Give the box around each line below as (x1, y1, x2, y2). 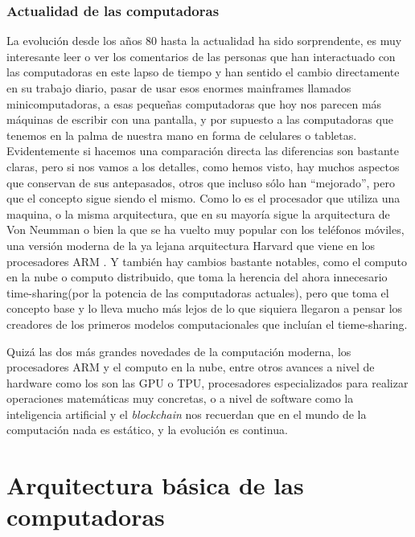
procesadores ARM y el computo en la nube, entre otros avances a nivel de (6, 359, 375, 375)
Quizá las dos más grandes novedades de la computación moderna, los (6, 342, 351, 359)
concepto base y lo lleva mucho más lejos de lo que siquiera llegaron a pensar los (6, 300, 403, 317)
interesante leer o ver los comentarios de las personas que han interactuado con (6, 47, 396, 64)
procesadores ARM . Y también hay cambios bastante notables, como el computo (6, 252, 408, 269)
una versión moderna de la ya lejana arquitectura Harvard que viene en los (6, 236, 376, 253)
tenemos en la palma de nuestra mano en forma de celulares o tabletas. (6, 126, 357, 143)
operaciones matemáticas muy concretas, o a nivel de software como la (6, 390, 354, 407)
